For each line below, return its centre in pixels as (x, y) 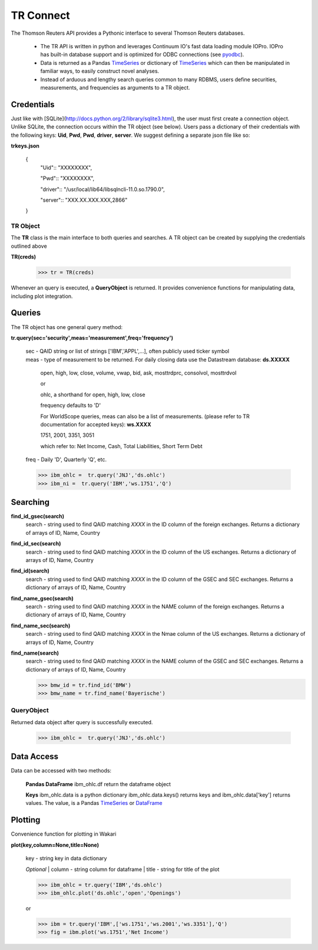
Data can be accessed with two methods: (61, 771)
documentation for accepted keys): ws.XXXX (96, 425)
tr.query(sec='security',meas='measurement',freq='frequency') (92, 338)
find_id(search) (30, 571)
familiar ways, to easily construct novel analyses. (100, 71)
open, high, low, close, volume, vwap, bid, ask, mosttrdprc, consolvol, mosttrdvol (138, 373)
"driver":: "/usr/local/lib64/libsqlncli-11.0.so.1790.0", (102, 189)
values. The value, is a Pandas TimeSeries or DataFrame (94, 803)
